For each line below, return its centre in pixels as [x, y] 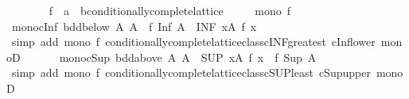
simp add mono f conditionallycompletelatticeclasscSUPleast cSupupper [191, 72]
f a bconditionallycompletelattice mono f [170, 10]
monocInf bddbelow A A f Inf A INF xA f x [134, 26]
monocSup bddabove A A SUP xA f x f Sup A [188, 57]
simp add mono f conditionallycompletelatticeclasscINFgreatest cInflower [193, 42]
